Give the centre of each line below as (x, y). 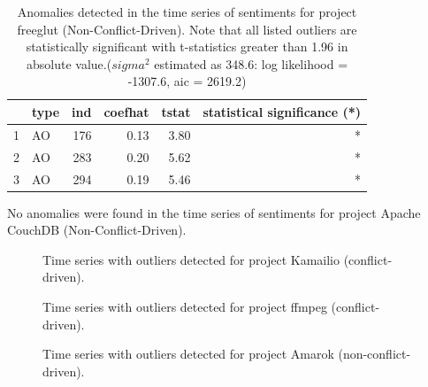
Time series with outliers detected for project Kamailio (191, 259)
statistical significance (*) (282, 111)
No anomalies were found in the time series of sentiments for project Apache (214, 212)
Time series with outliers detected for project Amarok (188, 354)
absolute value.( (69, 63)
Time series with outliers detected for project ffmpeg (185, 306)
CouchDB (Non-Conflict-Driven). (97, 230)
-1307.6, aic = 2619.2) (187, 81)
